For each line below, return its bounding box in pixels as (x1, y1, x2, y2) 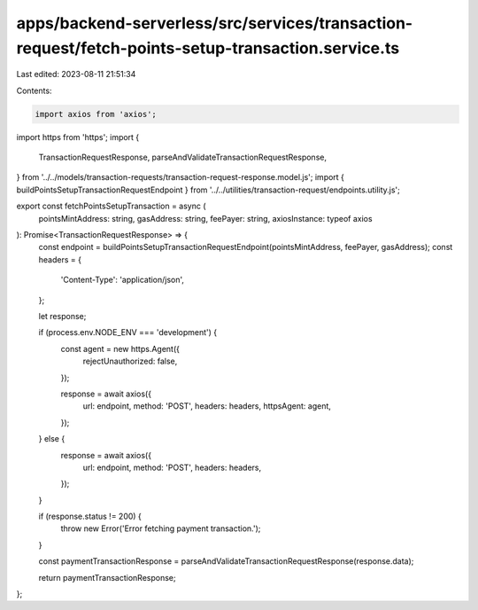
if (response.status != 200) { (38, 511, 142, 522)
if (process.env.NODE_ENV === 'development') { (38, 327, 218, 338)
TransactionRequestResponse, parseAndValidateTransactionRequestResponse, (38, 152, 328, 163)
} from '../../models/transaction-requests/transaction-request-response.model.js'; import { (16, 172, 345, 183)
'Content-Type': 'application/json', (60, 275, 185, 285)
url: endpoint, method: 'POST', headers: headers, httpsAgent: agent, (82, 401, 332, 411)
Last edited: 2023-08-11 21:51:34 (16, 69, 136, 80)
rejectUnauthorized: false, (82, 356, 178, 367)
